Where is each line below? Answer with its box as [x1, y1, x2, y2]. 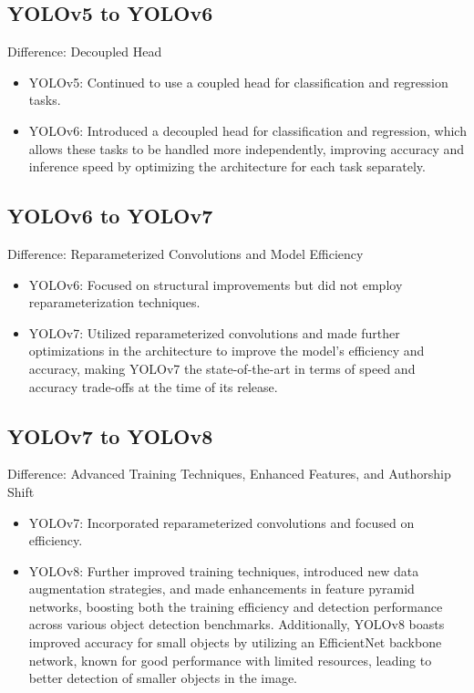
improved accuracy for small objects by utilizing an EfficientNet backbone [28, 633, 442, 652]
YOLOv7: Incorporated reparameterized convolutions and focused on [28, 512, 415, 532]
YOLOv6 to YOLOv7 [7, 202, 213, 230]
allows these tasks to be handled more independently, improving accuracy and [28, 139, 465, 158]
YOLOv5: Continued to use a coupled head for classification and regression [28, 72, 448, 91]
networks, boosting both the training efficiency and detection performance [28, 596, 443, 615]
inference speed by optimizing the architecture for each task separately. [28, 157, 426, 176]
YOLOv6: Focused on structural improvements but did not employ [28, 274, 403, 294]
